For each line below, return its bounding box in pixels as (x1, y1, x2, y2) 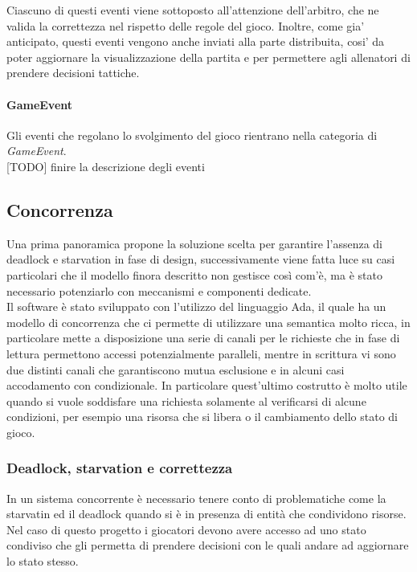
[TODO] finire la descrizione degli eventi (6, 157, 205, 174)
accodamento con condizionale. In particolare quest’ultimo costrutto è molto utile (6, 377, 407, 394)
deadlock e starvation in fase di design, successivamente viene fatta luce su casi (6, 251, 395, 268)
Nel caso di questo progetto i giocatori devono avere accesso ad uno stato (6, 521, 366, 537)
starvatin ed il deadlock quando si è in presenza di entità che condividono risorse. (6, 505, 407, 522)
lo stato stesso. (6, 553, 79, 570)
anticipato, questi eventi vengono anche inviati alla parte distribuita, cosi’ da (6, 33, 385, 50)
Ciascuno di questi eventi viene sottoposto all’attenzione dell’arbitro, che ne (6, 2, 379, 18)
